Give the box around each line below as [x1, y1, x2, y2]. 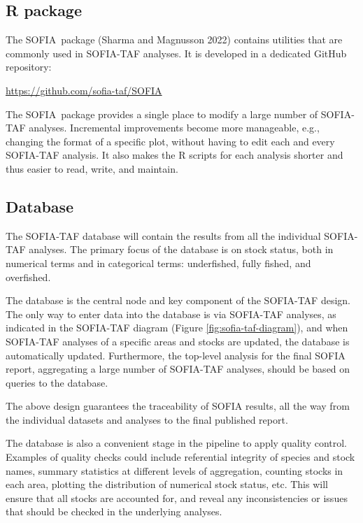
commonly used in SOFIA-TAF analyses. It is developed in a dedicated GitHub [6, 45, 347, 60]
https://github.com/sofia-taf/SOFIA [6, 83, 162, 97]
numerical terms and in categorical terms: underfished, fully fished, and [6, 255, 311, 270]
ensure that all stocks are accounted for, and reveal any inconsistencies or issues [6, 490, 348, 505]
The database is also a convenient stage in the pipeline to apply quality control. [6, 436, 348, 450]
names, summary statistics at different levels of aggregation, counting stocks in [6, 463, 343, 478]
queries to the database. [6, 375, 108, 389]
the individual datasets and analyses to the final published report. [6, 412, 288, 427]
